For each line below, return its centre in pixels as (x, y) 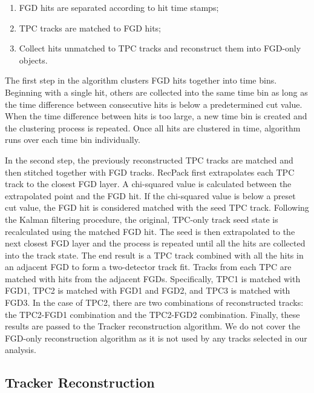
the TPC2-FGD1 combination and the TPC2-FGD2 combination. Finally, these (152, 314)
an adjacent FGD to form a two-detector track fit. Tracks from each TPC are (148, 267)
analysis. (21, 350)
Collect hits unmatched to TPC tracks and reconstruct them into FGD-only (160, 48)
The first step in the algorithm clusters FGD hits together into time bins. (141, 80)
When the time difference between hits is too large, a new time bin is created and (156, 116)
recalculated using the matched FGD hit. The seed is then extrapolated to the (150, 231)
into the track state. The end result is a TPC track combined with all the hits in (154, 255)
